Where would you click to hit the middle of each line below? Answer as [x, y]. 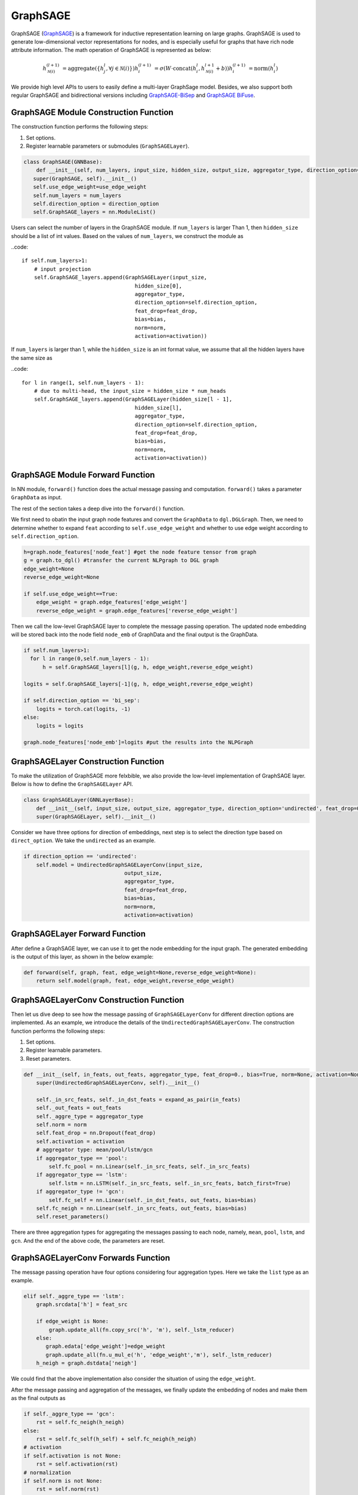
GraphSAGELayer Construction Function [87, 762]
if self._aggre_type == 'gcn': [70, 1414]
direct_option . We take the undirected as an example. [83, 841]
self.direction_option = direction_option [96, 204]
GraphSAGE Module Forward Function [83, 475]
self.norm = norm [61, 1125]
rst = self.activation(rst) [77, 1464]
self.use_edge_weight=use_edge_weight [90, 187]
